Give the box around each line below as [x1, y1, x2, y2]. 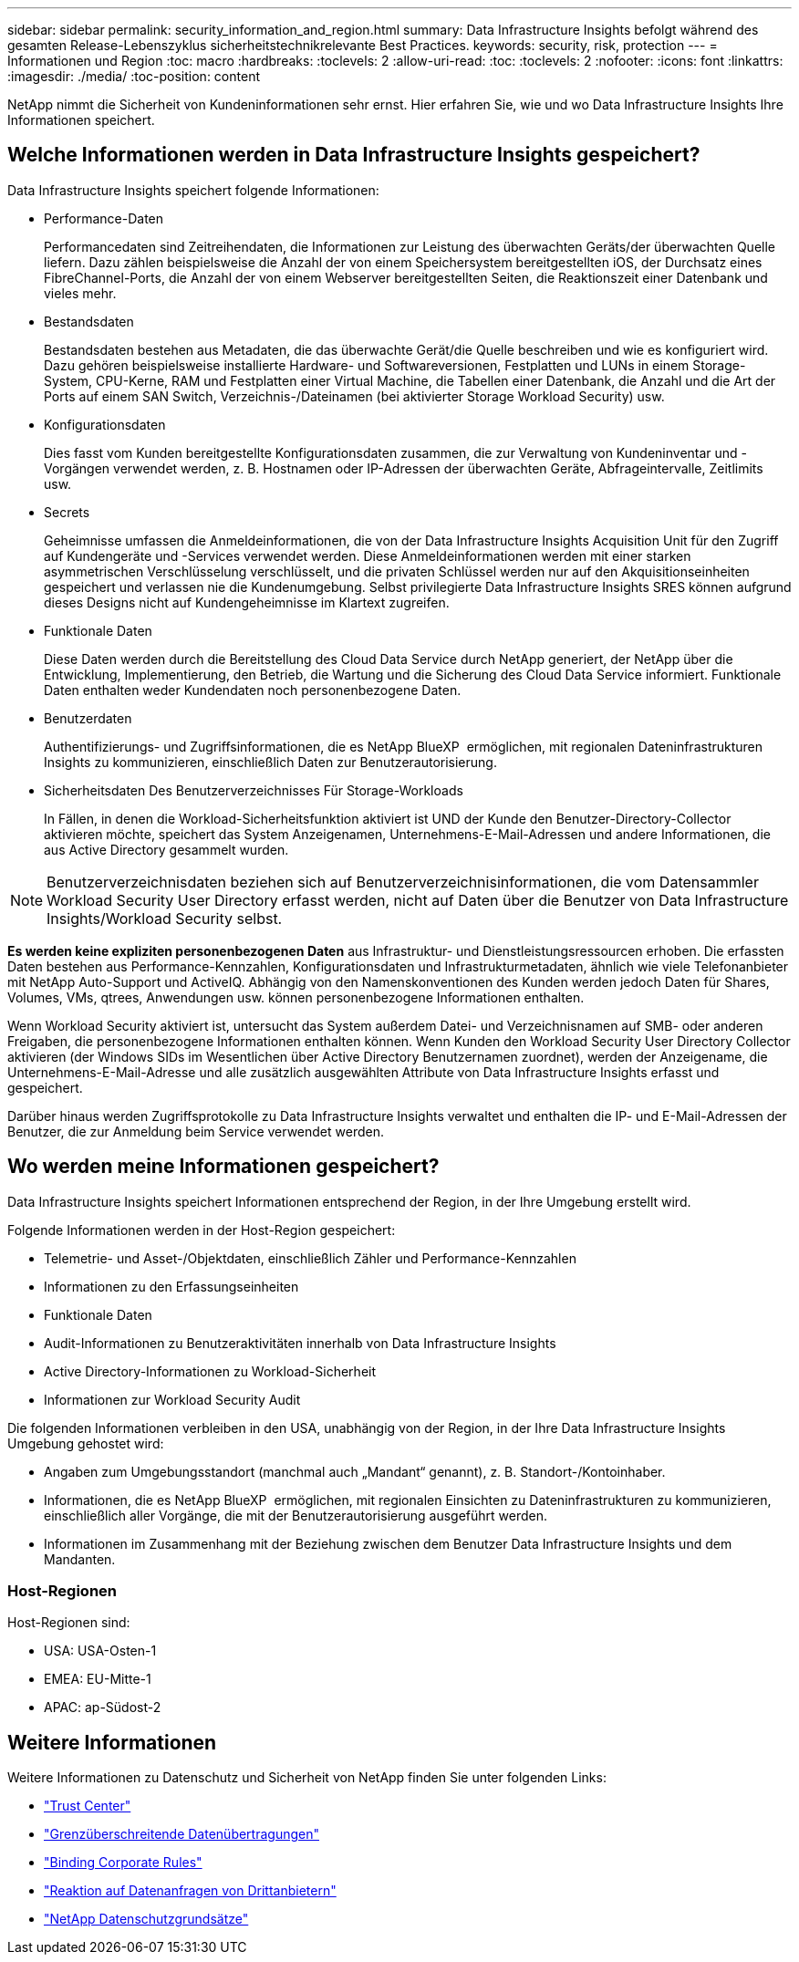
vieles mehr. [44, 285, 117, 301]
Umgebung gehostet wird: [7, 1435, 164, 1451]
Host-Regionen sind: [7, 1614, 130, 1631]
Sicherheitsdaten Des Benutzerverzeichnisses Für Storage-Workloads [44, 782, 463, 798]
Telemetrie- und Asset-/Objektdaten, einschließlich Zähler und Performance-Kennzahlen [44, 1250, 576, 1266]
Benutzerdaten [44, 710, 132, 726]
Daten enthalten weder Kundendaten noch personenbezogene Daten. [44, 681, 462, 698]
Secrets [44, 503, 90, 520]
